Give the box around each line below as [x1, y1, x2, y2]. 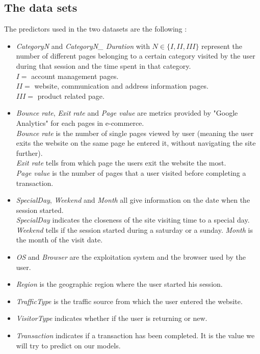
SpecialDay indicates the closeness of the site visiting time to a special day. [16, 214, 250, 225]
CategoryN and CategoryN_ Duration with [16, 40, 150, 51]
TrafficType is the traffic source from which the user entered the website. [16, 295, 243, 306]
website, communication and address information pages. [34, 80, 209, 91]
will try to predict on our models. [16, 340, 121, 350]
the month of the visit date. [16, 234, 103, 245]
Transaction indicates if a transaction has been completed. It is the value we [16, 330, 255, 341]
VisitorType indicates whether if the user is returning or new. [16, 313, 207, 323]
